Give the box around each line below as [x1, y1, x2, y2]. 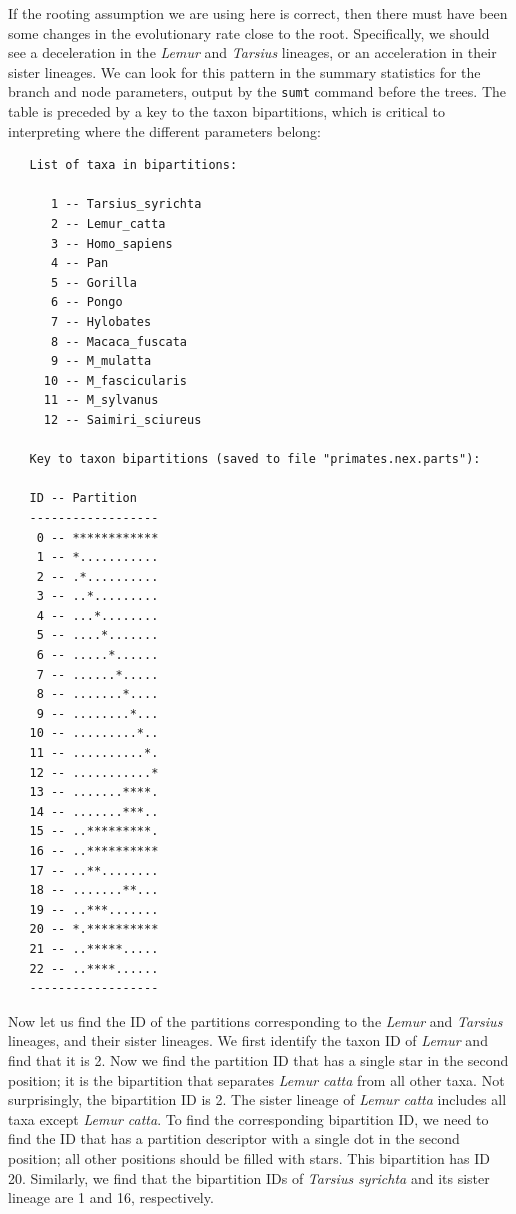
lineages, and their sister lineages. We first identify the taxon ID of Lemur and [8, 1030, 488, 1051]
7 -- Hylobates [50, 314, 152, 329]
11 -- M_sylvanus [43, 393, 159, 408]
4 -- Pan [50, 256, 109, 271]
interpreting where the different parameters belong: [8, 120, 321, 141]
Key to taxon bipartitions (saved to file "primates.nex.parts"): [29, 452, 481, 467]
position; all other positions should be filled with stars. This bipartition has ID [8, 1147, 491, 1168]
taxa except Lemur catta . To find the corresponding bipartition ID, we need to [8, 1108, 489, 1129]
